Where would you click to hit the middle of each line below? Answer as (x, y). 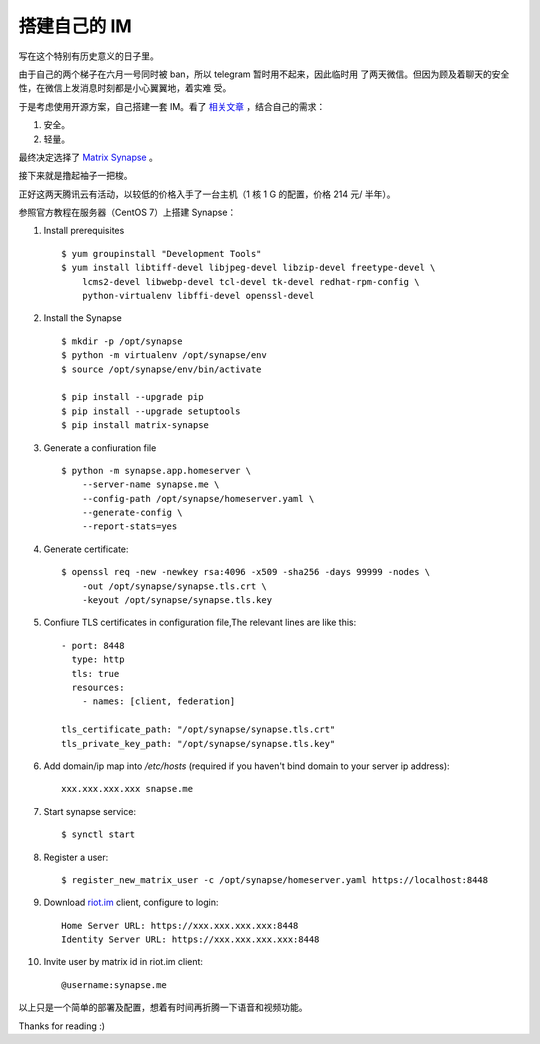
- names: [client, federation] (158, 701)
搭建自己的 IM (75, 26)
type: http (98, 659)
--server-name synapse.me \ (150, 484)
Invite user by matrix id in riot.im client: (123, 962)
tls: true (95, 673)
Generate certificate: (86, 549)
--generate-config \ (132, 513)
